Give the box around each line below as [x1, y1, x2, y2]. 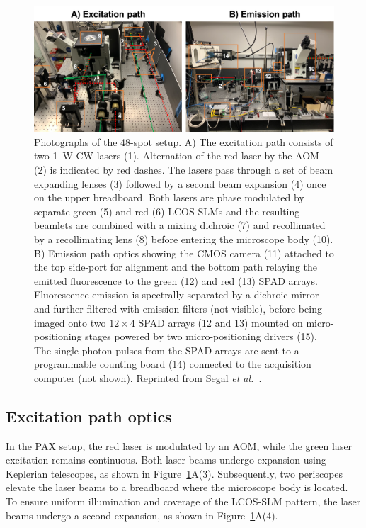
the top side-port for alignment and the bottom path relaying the [34, 259, 318, 274]
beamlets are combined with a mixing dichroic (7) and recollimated [34, 218, 326, 232]
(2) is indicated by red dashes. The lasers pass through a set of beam [34, 162, 333, 176]
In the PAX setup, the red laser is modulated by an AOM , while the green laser [6, 438, 353, 453]
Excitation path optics [6, 405, 172, 427]
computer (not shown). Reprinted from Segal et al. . [34, 370, 262, 385]
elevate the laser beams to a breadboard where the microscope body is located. [6, 480, 348, 495]
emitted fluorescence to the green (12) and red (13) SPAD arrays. [34, 273, 318, 288]
